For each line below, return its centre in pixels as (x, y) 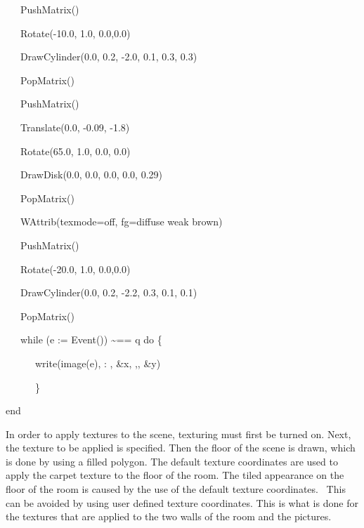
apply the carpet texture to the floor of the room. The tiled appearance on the (175, 475)
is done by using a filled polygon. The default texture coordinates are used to (172, 461)
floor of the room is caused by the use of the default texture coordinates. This (176, 489)
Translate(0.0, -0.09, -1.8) (75, 127)
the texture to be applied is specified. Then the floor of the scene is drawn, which (181, 448)
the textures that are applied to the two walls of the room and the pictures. (169, 516)
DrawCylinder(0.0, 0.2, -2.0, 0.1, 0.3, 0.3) (109, 57)
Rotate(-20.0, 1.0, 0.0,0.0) (75, 269)
